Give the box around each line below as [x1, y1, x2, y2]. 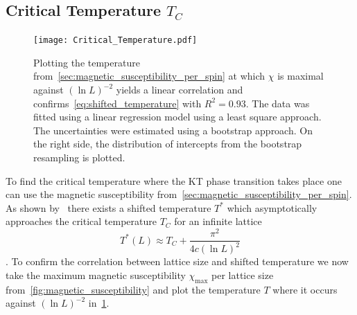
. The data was [245, 96, 310, 110]
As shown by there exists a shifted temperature [6, 200, 211, 215]
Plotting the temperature [33, 55, 140, 69]
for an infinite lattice [174, 214, 262, 228]
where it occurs [272, 282, 338, 296]
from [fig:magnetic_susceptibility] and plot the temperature [6, 282, 261, 296]
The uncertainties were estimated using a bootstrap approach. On [33, 123, 313, 137]
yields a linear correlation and [116, 82, 243, 97]
